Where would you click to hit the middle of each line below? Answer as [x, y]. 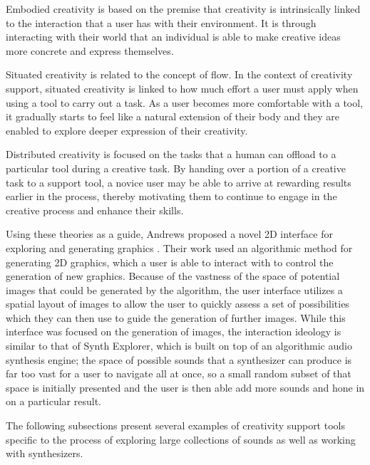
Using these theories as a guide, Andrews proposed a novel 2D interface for [169, 234]
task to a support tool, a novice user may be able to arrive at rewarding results [179, 182]
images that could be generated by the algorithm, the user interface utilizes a [174, 289]
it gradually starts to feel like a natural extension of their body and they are [173, 116]
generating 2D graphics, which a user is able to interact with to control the [170, 262]
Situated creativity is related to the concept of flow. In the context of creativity [179, 74]
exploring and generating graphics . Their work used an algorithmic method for [179, 247]
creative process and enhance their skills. [95, 210]
